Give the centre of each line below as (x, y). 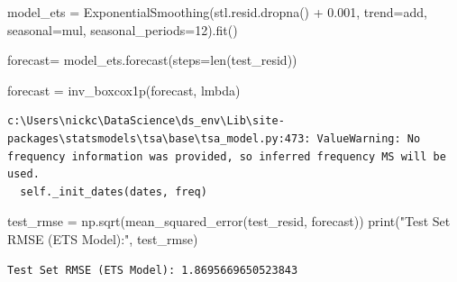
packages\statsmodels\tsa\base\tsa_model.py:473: (159, 138)
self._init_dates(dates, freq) (114, 191)
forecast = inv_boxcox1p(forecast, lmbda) (124, 90)
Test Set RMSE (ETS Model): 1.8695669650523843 (153, 270)
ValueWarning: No (369, 138)
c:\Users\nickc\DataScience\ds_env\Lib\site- (146, 121)
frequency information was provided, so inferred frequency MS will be (227, 156)
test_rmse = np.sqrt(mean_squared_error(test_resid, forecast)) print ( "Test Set (229, 221)
